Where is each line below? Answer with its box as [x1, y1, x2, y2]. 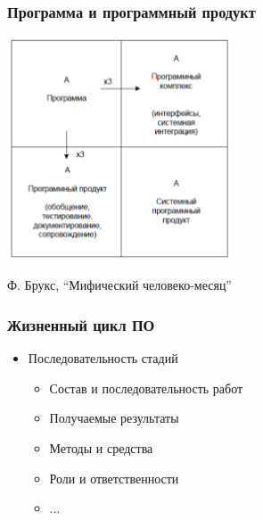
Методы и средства [49, 438, 153, 457]
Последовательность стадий [28, 349, 178, 367]
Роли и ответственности [49, 468, 179, 487]
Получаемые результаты [49, 409, 179, 427]
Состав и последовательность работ [49, 378, 243, 397]
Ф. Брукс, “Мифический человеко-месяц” [7, 276, 232, 294]
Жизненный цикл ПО [7, 313, 155, 335]
